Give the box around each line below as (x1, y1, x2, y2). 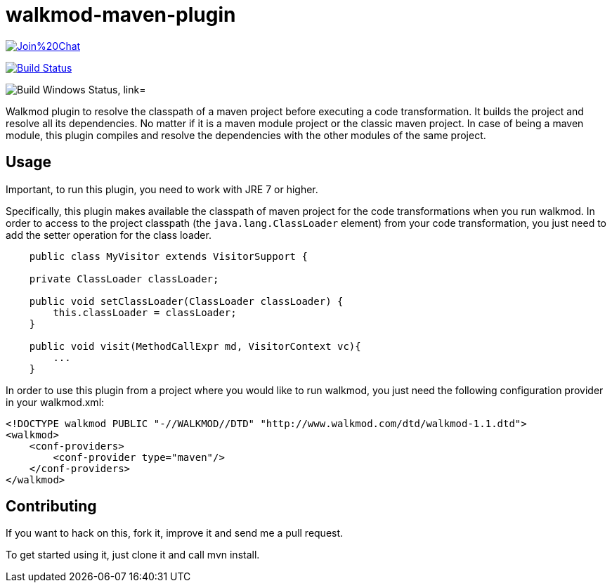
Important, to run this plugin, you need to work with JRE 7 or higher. (6, 183, 318, 195)
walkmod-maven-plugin (6, 3, 236, 27)
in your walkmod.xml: (6, 396, 105, 408)
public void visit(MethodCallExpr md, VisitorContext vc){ (29, 340, 361, 352)
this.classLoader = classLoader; (53, 306, 237, 318)
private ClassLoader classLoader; (29, 273, 219, 285)
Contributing (6, 497, 97, 516)
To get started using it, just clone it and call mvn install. (6, 549, 260, 561)
